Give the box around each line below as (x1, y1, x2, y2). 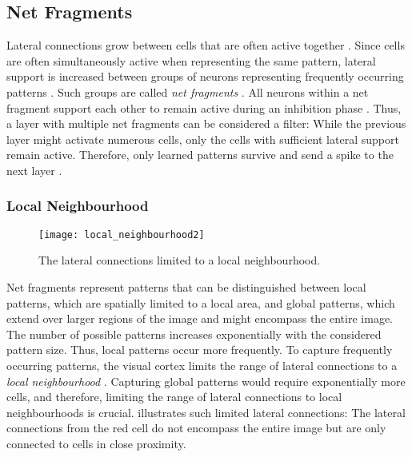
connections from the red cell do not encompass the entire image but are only (6, 419, 386, 436)
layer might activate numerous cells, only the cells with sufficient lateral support (6, 130, 399, 147)
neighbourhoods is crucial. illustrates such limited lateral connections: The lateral (6, 403, 406, 420)
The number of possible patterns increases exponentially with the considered (6, 325, 382, 342)
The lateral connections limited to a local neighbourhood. (38, 252, 321, 268)
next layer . (6, 161, 62, 178)
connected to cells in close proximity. (6, 435, 186, 451)
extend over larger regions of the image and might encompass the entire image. (6, 310, 393, 327)
